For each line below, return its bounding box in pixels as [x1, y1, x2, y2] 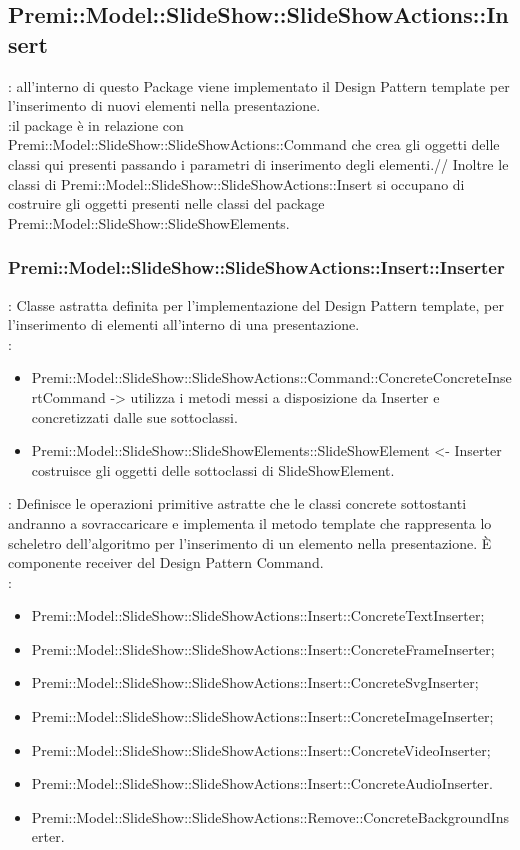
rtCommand [31, 386, 106, 407]
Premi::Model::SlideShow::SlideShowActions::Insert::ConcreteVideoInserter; [31, 739, 491, 760]
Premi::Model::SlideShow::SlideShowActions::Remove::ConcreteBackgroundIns [31, 806, 510, 827]
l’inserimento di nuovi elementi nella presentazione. [8, 95, 321, 116]
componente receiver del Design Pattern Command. [8, 552, 324, 573]
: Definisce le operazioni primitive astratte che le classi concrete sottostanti [8, 493, 467, 514]
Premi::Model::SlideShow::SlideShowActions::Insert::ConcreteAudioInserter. [31, 773, 493, 794]
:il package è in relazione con [8, 114, 184, 135]
